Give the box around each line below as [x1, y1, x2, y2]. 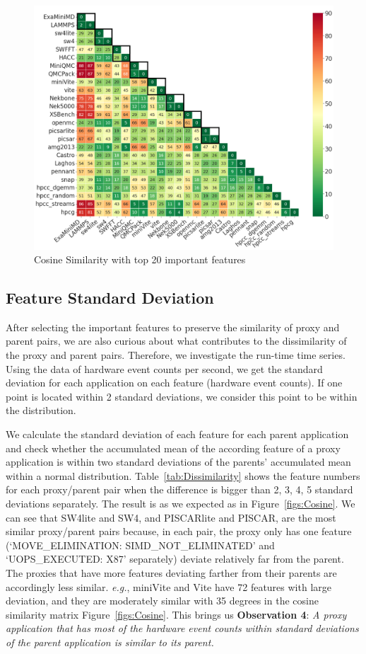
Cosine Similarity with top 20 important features [34, 252, 246, 267]
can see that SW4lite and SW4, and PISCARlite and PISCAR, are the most [6, 510, 336, 524]
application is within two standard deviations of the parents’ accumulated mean [6, 454, 351, 469]
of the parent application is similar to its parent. [6, 634, 214, 649]
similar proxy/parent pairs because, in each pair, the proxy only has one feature [6, 524, 352, 539]
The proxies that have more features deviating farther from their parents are [6, 565, 337, 580]
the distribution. [6, 403, 76, 418]
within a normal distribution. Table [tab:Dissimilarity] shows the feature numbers [6, 468, 360, 483]
